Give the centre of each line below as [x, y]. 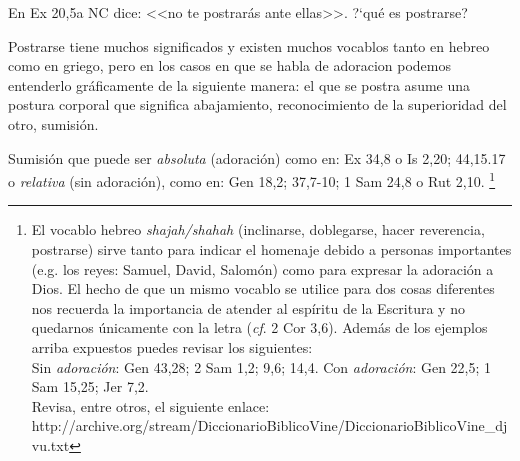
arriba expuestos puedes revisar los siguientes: [172, 346]
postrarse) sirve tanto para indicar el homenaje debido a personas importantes [271, 249]
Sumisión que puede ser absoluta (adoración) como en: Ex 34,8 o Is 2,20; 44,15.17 [257, 157]
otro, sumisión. [53, 123]
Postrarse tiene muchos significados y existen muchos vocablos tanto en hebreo [249, 45]
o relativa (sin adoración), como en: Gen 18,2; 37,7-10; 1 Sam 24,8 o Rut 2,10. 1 [252, 179]
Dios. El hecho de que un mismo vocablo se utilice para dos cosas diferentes [263, 288]
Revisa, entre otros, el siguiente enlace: [150, 405]
